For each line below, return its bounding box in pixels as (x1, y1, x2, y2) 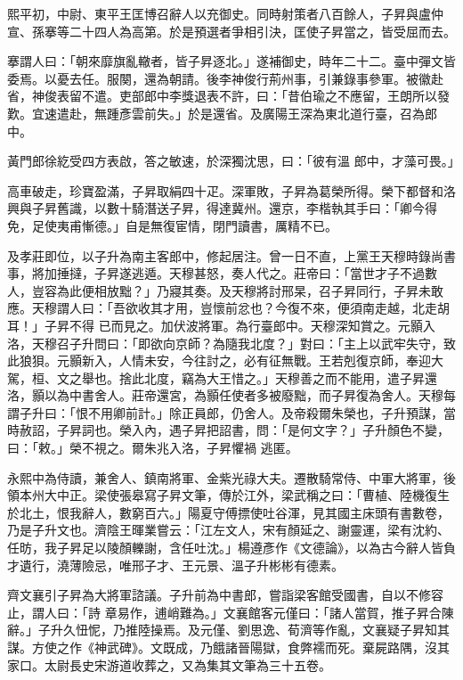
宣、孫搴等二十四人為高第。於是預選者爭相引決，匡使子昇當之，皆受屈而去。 (7, 21, 456, 40)
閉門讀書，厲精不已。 (212, 216, 337, 234)
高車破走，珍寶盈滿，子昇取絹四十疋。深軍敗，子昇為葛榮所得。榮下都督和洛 (7, 181, 456, 200)
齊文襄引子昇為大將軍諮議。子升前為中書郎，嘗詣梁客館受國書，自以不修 (7, 586, 431, 604)
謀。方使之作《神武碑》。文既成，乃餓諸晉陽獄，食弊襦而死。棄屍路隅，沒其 (7, 638, 450, 656)
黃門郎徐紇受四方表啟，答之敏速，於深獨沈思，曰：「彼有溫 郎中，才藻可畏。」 (7, 152, 460, 170)
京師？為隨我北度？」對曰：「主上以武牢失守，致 (175, 333, 456, 352)
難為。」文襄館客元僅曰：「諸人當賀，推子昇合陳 (179, 602, 454, 621)
